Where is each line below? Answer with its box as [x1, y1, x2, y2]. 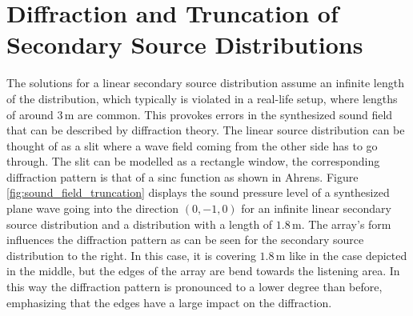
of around [6, 106, 54, 122]
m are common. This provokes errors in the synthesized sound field [64, 106, 393, 122]
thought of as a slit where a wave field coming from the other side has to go [6, 137, 378, 154]
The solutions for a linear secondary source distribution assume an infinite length [6, 74, 404, 91]
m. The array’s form [292, 215, 391, 232]
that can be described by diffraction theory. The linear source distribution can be [6, 122, 405, 138]
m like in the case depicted [275, 246, 407, 263]
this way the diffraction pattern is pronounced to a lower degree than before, [6, 278, 383, 295]
